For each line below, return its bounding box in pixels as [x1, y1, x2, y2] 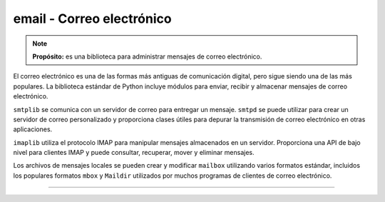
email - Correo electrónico [13, 11, 172, 26]
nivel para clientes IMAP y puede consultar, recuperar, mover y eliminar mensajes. [13, 148, 255, 157]
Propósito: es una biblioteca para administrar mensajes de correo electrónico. [32, 52, 262, 61]
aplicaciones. [13, 125, 53, 133]
